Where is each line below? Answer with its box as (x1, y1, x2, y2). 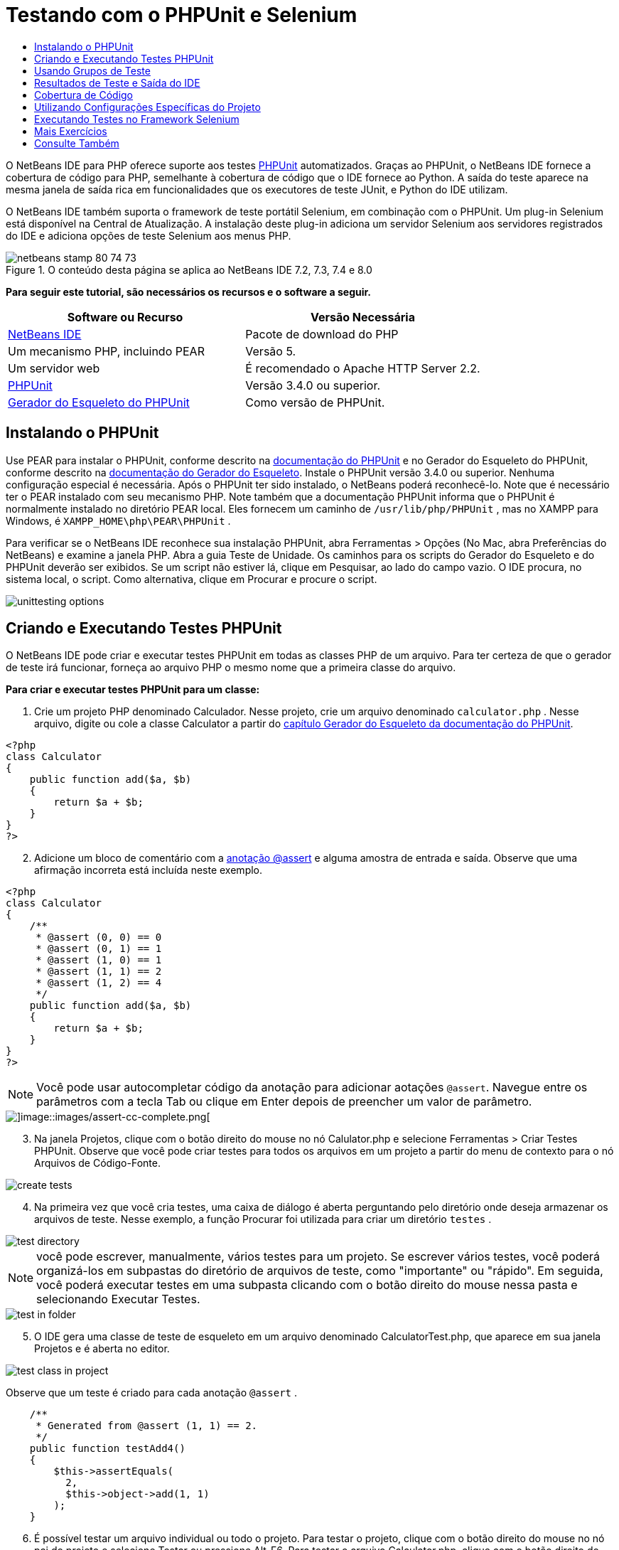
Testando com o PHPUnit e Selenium (6, 3, 357, 27)
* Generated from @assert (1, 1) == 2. (36, 1420, 258, 1432)
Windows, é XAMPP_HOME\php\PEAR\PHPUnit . (6, 514, 231, 527)
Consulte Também (34, 137, 119, 149)
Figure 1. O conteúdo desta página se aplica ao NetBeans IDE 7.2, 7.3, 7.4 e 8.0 (6, 263, 372, 276)
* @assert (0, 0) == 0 (36, 931, 162, 944)
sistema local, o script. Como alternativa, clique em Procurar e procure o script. (6, 572, 377, 585)
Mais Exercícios (34, 124, 107, 137)
